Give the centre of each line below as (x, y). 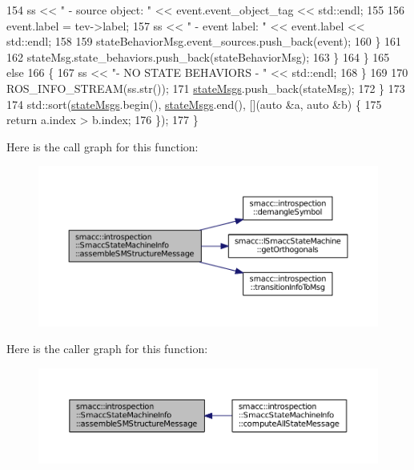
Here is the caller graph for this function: (107, 349)
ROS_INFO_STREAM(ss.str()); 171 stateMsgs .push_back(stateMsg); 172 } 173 (206, 88)
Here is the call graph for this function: (102, 146)
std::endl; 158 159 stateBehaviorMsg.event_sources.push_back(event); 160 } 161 (204, 41)
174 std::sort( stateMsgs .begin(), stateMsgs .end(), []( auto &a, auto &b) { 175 (194, 104)
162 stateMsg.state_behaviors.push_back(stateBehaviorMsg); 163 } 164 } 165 (198, 56)
